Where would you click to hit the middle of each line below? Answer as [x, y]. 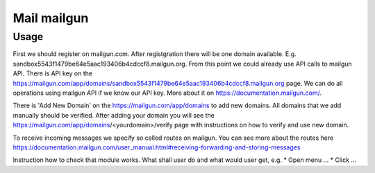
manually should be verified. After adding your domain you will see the [114, 115]
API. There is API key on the [53, 73]
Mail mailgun [51, 18]
